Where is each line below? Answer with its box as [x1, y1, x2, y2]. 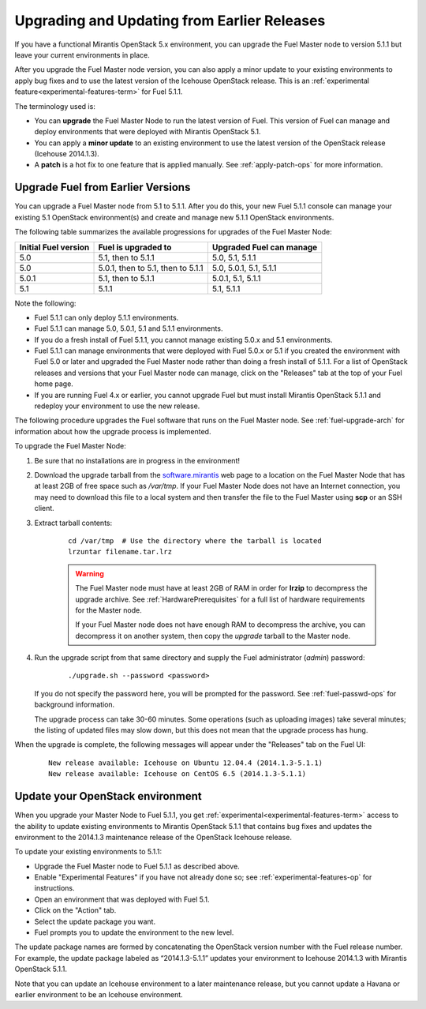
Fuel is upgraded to [98, 242, 172, 253]
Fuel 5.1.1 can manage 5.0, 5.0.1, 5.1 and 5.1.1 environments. [34, 324, 223, 333]
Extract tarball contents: [34, 518, 113, 527]
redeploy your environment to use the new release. [34, 401, 200, 411]
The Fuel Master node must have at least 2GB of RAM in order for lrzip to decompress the [75, 583, 368, 593]
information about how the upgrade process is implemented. [14, 426, 211, 436]
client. [34, 504, 54, 513]
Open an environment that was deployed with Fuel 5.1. [34, 895, 210, 904]
